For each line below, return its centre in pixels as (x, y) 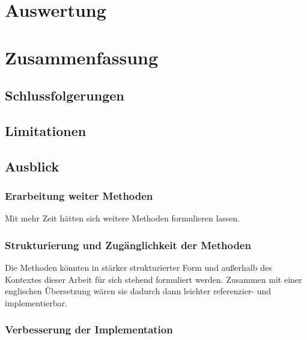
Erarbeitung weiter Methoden (79, 196)
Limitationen (46, 130)
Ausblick (32, 166)
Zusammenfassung (82, 57)
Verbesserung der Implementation (89, 329)
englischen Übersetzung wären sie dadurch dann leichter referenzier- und (138, 291)
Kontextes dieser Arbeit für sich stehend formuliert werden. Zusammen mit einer (153, 279)
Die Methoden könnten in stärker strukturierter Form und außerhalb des (138, 267)
